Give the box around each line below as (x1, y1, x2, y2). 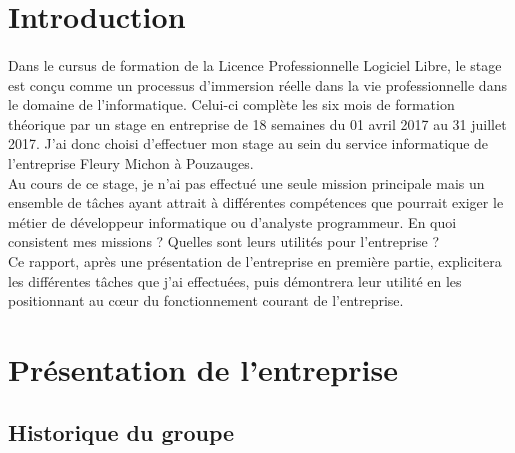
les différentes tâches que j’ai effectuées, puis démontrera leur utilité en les (8, 270, 462, 291)
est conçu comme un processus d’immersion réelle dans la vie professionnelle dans (8, 74, 507, 95)
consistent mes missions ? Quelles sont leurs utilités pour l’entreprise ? (8, 231, 440, 252)
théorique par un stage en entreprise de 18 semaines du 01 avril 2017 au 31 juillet (8, 113, 507, 134)
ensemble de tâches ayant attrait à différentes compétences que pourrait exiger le (8, 192, 504, 213)
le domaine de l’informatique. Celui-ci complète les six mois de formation (8, 94, 455, 115)
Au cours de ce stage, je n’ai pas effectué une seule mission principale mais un (8, 172, 485, 193)
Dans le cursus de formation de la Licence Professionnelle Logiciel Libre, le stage (8, 54, 502, 75)
